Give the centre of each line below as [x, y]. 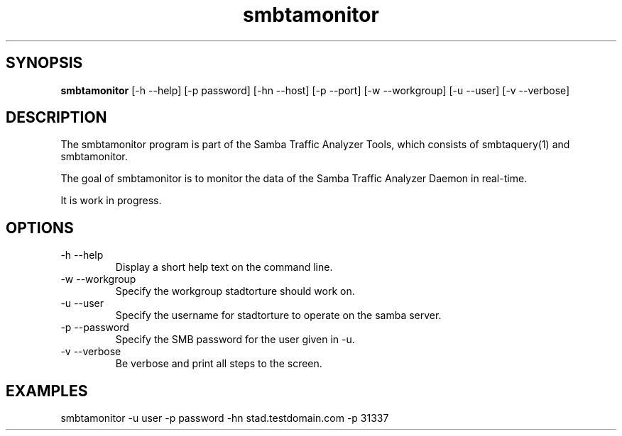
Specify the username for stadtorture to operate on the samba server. [278, 315]
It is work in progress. [111, 201]
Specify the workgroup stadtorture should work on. [235, 291]
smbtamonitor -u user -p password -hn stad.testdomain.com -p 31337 [225, 418]
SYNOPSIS [44, 63]
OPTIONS [40, 228]
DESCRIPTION [56, 118]
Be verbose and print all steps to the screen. [219, 364]
